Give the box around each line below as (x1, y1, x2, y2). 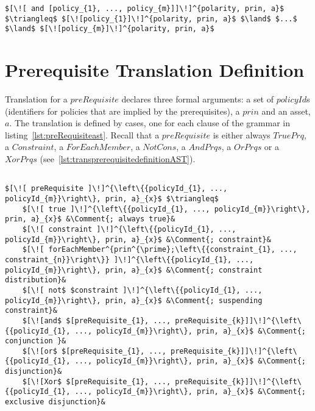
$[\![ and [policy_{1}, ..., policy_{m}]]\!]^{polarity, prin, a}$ (5, 4, 285, 13)
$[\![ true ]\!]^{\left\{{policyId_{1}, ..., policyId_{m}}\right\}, (22, 204, 311, 213)
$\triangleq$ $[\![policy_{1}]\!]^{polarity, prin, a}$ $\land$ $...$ (5, 14, 297, 23)
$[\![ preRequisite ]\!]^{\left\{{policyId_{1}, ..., (5, 184, 228, 193)
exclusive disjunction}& (5, 398, 105, 407)
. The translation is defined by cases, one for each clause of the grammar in (9, 116, 290, 129)
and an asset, (261, 104, 311, 117)
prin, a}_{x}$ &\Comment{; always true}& (5, 215, 175, 224)
